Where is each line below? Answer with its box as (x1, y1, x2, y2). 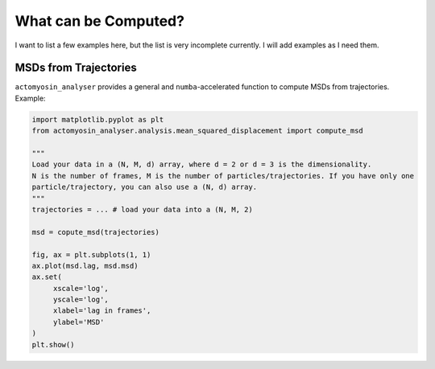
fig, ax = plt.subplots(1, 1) (31, 250, 151, 259)
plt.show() (31, 340, 75, 349)
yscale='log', (52, 295, 109, 305)
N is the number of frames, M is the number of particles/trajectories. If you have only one (31, 171, 415, 180)
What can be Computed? (14, 12, 185, 30)
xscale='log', (52, 284, 109, 293)
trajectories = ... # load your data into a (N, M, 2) (31, 205, 253, 214)
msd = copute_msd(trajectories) (31, 228, 160, 236)
